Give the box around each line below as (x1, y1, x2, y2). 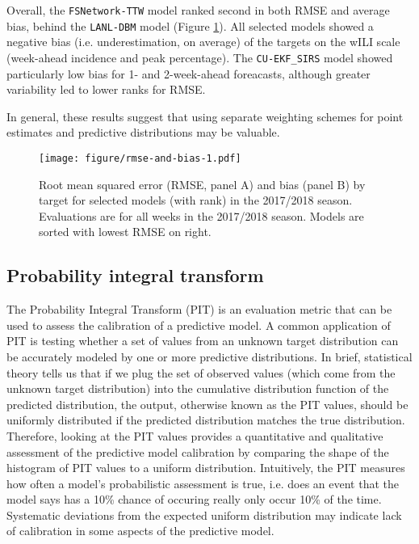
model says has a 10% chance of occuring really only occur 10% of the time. (6, 491, 382, 508)
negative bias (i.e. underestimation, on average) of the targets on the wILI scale (6, 33, 400, 50)
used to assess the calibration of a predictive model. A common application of (6, 316, 391, 333)
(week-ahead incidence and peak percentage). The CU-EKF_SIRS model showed (6, 48, 393, 65)
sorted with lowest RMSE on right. (39, 223, 212, 240)
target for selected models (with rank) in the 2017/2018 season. (39, 192, 353, 209)
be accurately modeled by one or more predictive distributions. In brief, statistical (6, 348, 413, 365)
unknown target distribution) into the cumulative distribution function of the (6, 380, 389, 397)
